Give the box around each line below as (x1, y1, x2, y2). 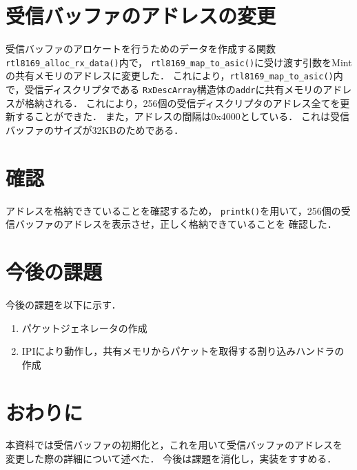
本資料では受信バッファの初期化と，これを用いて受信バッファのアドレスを (6, 438, 343, 452)
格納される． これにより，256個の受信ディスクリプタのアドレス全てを (24, 95, 340, 110)
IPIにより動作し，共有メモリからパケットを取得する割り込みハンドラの (21, 344, 345, 358)
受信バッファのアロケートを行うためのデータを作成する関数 (6, 41, 276, 56)
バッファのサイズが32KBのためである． (6, 122, 184, 137)
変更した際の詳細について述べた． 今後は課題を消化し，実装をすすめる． (6, 451, 337, 466)
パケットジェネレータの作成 (21, 320, 147, 335)
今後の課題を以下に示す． (6, 297, 121, 311)
